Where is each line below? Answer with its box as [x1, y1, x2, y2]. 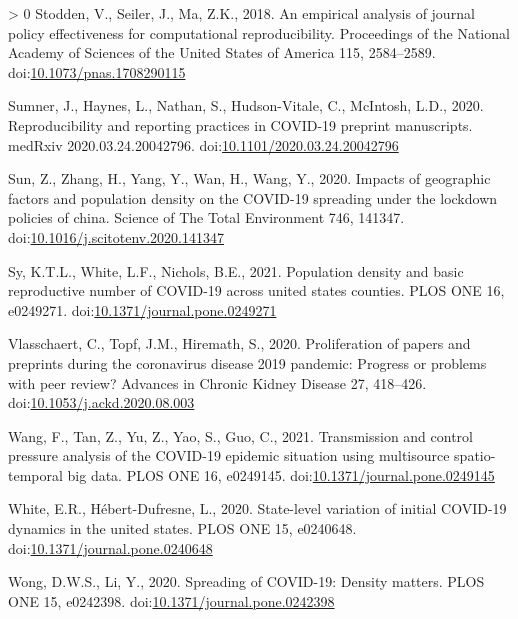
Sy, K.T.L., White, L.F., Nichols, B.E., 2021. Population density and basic [8, 260, 464, 281]
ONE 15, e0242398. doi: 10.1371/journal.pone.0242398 [8, 590, 335, 611]
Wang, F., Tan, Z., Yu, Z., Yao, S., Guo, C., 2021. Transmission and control [8, 425, 473, 446]
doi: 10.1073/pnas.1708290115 [8, 61, 186, 82]
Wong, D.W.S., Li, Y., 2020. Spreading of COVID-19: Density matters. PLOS [8, 571, 485, 592]
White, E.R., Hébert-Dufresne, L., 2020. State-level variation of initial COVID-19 [8, 498, 507, 519]
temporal [8, 464, 63, 485]
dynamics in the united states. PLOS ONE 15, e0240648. [8, 518, 357, 539]
